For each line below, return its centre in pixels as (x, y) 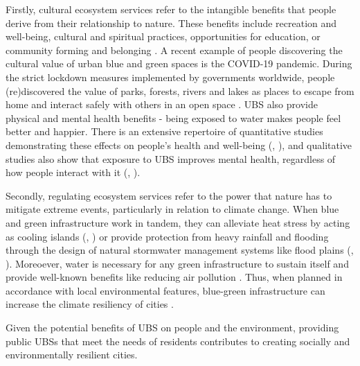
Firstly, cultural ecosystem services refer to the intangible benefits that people (171, 9)
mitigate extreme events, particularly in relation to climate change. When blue (172, 209)
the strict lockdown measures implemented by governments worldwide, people (170, 77)
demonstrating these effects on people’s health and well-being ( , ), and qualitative (179, 145)
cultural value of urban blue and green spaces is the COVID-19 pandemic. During (179, 63)
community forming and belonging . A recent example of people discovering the (174, 50)
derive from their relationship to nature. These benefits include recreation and (171, 23)
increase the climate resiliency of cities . (90, 304)
